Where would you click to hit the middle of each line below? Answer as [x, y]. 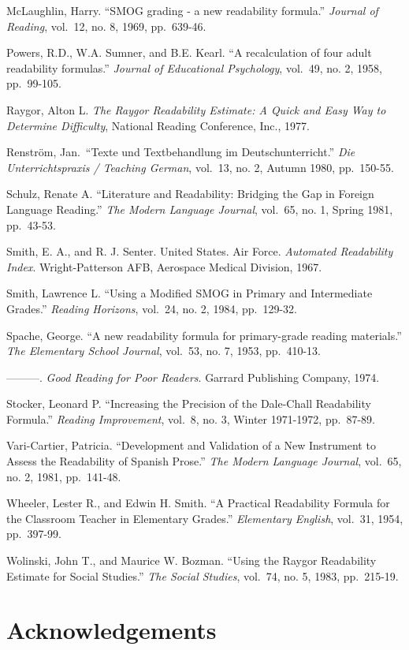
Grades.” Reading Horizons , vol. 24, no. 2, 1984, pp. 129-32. [152, 308]
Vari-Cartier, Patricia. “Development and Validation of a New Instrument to [191, 445]
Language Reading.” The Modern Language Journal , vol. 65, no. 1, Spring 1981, [200, 209]
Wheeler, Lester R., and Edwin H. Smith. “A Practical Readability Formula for [198, 503]
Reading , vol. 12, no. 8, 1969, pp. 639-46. [106, 26]
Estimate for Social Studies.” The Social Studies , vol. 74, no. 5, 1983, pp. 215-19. [203, 575]
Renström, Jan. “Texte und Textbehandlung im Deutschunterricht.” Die [181, 152]
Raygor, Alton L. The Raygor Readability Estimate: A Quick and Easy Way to [196, 109]
